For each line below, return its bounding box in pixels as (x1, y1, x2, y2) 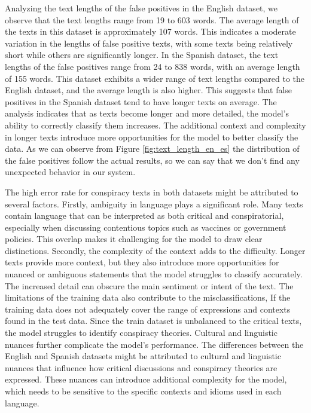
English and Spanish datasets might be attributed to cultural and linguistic (5, 350, 281, 362)
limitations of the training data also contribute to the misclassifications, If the (5, 291, 291, 304)
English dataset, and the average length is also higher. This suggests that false (5, 84, 292, 96)
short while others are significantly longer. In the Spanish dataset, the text (5, 48, 279, 61)
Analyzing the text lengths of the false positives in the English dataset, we (5, 2, 278, 14)
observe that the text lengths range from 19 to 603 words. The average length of (5, 13, 299, 26)
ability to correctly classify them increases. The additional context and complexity (5, 118, 306, 131)
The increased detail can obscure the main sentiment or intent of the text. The (5, 279, 294, 292)
